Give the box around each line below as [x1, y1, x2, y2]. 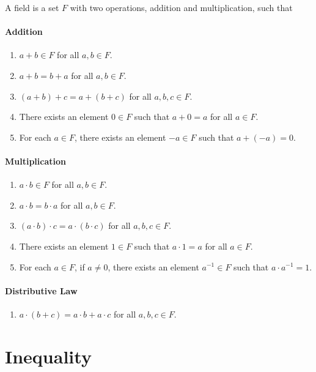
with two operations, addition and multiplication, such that [70, 1, 293, 13]
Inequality [5, 343, 92, 368]
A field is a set [5, 1, 59, 13]
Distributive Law [5, 284, 78, 297]
